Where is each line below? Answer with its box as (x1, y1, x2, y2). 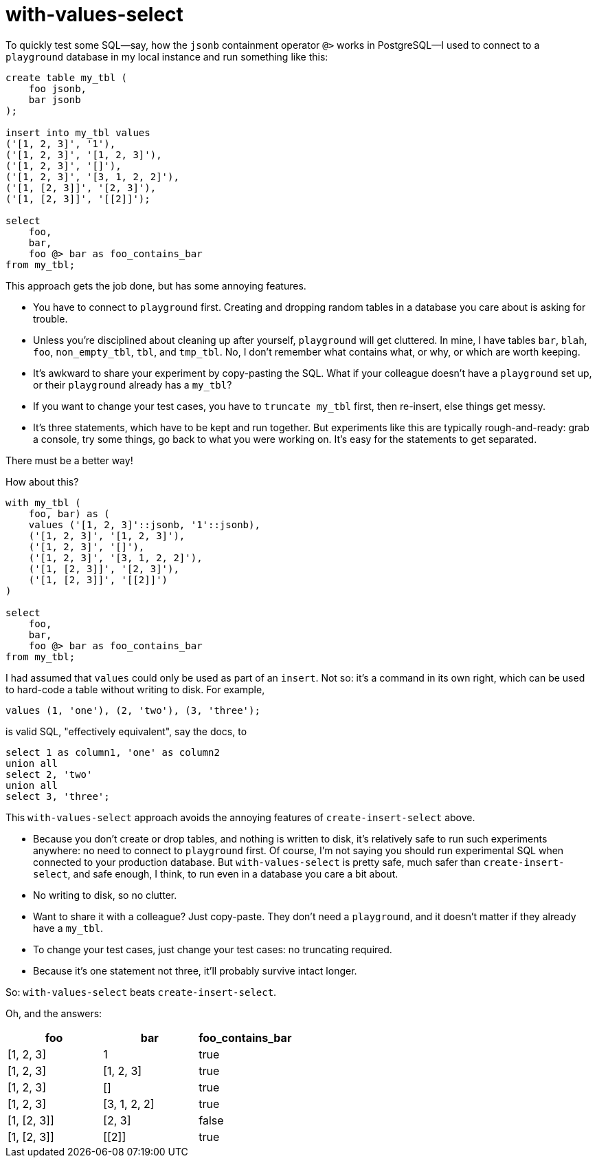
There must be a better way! (5, 454, 133, 466)
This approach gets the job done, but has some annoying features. (5, 279, 306, 292)
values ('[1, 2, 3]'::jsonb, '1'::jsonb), (28, 519, 260, 530)
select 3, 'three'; (5, 790, 110, 802)
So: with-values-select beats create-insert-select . (5, 986, 277, 998)
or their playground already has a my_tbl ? (33, 378, 232, 391)
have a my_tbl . (33, 922, 104, 934)
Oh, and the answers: (5, 1007, 102, 1019)
